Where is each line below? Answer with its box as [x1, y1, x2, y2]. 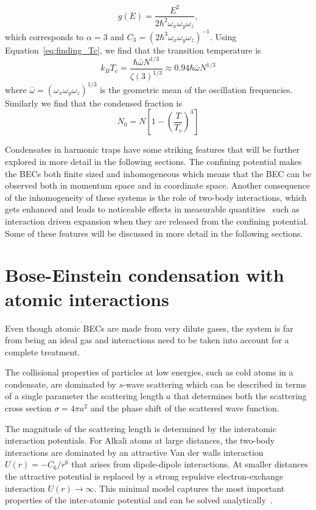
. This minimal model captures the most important [94, 481, 285, 494]
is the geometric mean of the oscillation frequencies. [99, 83, 293, 96]
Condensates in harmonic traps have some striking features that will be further [5, 143, 300, 156]
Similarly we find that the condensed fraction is [5, 96, 182, 109]
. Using [209, 30, 237, 43]
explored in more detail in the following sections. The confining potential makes [5, 155, 302, 168]
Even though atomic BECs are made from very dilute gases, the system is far [5, 321, 293, 334]
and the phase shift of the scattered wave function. [90, 402, 279, 414]
